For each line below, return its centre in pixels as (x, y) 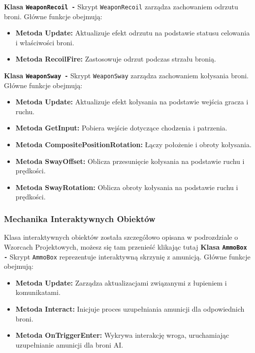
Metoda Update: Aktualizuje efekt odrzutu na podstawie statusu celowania (133, 33)
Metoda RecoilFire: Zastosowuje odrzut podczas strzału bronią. (116, 59)
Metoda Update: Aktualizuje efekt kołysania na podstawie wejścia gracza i (132, 102)
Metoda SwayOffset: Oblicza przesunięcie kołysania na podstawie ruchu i (130, 161)
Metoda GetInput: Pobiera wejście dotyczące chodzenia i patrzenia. (121, 128)
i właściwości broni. (45, 42)
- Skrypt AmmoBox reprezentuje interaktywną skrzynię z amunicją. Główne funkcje (127, 256)
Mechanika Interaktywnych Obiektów (80, 218)
